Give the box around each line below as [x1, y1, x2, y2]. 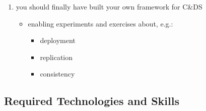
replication [40, 51, 73, 62]
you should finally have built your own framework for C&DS [16, 1, 202, 11]
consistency [40, 68, 75, 79]
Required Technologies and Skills [4, 93, 179, 108]
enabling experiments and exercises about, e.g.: [28, 18, 173, 28]
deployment [40, 35, 76, 45]
